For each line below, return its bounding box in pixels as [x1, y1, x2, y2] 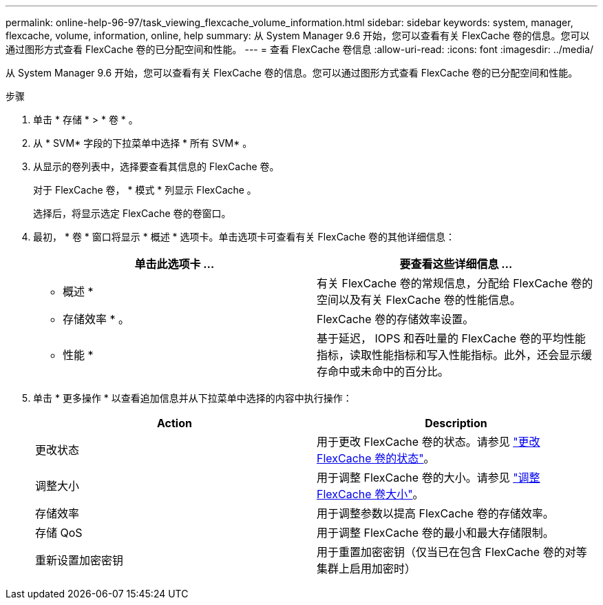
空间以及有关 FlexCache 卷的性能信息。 [317, 293, 521, 307]
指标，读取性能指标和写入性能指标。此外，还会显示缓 [317, 348, 593, 362]
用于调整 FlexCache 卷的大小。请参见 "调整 [317, 471, 540, 484]
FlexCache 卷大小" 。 [317, 487, 424, 501]
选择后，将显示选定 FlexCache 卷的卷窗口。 [33, 207, 231, 219]
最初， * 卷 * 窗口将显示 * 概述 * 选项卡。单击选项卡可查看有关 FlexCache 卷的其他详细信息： [33, 231, 456, 243]
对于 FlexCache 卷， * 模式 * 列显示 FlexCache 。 [33, 184, 257, 196]
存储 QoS [35, 526, 83, 540]
